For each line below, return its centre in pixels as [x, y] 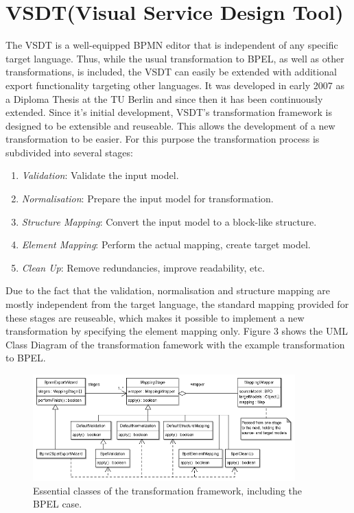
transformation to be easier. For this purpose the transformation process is [163, 139]
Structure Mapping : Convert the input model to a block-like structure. [169, 221]
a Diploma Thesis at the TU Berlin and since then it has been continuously [164, 98]
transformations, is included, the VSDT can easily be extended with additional [171, 72]
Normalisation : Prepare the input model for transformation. [147, 199]
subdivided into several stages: [69, 152]
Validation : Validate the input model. [100, 175]
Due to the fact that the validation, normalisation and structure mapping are [168, 290]
